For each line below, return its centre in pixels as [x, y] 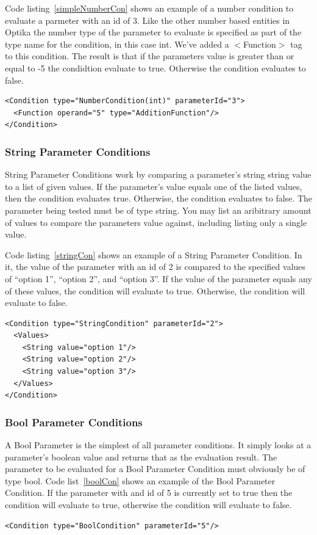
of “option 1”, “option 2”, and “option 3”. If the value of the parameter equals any [158, 278]
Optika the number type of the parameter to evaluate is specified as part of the [153, 32]
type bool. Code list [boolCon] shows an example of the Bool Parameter [140, 480]
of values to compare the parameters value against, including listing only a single [156, 222]
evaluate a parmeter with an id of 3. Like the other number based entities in [148, 20]
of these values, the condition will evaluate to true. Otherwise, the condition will [155, 290]
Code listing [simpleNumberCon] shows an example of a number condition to [149, 8]
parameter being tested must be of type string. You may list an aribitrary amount [158, 210]
